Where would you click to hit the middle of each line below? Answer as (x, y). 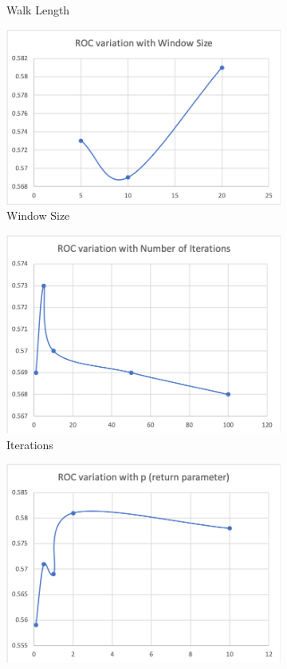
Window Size (38, 215)
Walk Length (38, 10)
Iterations (30, 444)
